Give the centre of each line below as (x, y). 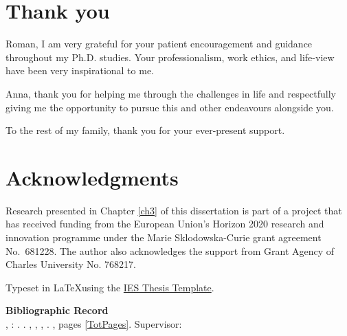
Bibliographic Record (57, 310)
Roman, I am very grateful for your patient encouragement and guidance (159, 44)
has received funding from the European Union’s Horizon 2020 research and (165, 224)
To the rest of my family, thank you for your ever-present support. (145, 130)
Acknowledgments (92, 177)
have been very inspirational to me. (80, 70)
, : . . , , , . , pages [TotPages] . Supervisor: (94, 323)
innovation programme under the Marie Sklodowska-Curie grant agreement (164, 237)
